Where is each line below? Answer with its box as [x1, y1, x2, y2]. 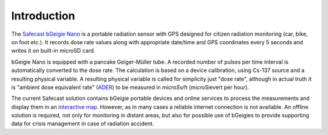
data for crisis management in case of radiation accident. [11, 120, 154, 127]
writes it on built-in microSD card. [11, 47, 95, 54]
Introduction [11, 9, 75, 22]
